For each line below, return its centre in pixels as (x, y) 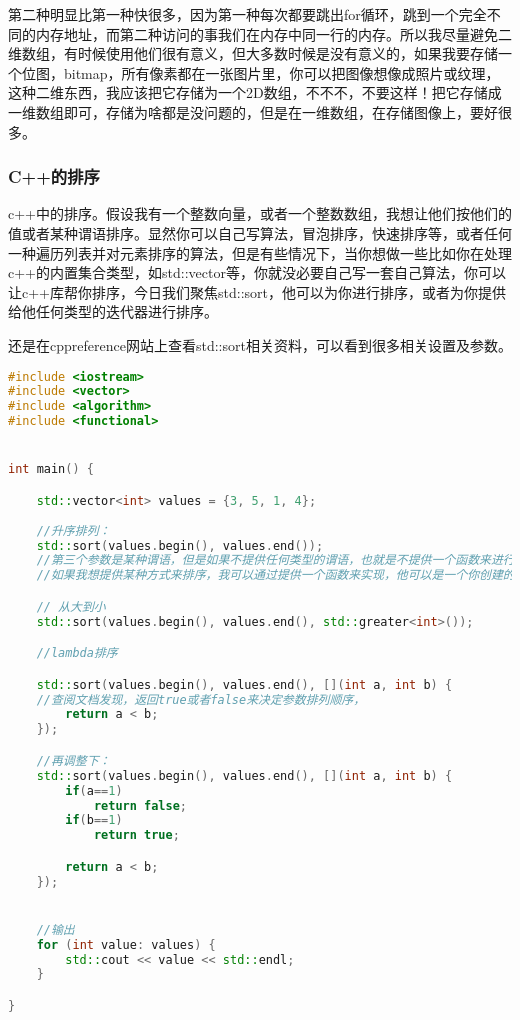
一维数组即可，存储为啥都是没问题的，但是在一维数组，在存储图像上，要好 (253, 111)
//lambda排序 (77, 653)
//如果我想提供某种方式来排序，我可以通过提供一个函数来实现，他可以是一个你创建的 (275, 575)
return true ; (136, 835)
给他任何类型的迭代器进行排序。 (113, 311)
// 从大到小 (71, 606)
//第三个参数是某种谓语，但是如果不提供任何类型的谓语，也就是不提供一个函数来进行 (275, 560)
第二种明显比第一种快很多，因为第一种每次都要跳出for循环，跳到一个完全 (247, 14)
